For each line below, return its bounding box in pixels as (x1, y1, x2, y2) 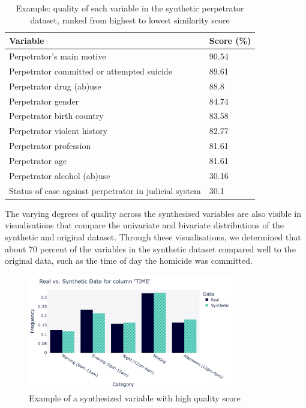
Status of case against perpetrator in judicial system (9, 184, 201, 196)
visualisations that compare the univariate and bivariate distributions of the (5, 219, 284, 231)
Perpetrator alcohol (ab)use (9, 169, 110, 181)
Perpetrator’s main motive (9, 50, 106, 62)
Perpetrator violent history (9, 124, 108, 137)
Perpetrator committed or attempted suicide (9, 64, 172, 77)
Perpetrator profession (9, 139, 91, 152)
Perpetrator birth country (9, 109, 104, 122)
